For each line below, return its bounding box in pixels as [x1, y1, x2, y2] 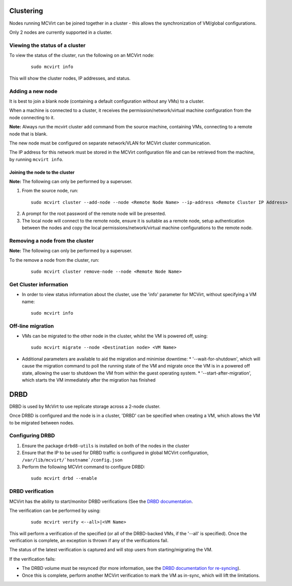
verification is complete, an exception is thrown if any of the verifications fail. [9, 538, 169, 544]
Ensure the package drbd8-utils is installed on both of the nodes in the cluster [22, 443, 189, 449]
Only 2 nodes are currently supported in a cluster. [9, 29, 113, 35]
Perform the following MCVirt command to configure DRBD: [22, 464, 145, 470]
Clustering [9, 7, 43, 15]
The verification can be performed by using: [9, 507, 101, 514]
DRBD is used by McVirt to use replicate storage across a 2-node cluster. [9, 403, 161, 409]
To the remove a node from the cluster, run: [9, 257, 100, 263]
